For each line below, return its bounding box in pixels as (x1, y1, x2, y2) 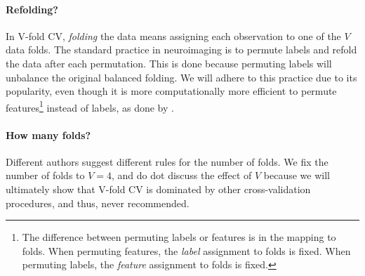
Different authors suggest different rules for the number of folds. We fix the (6, 154, 328, 169)
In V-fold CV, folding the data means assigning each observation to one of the (6, 28, 341, 43)
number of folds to (6, 168, 85, 183)
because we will (263, 168, 330, 183)
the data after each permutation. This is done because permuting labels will (6, 55, 332, 70)
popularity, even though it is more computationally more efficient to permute (6, 84, 337, 98)
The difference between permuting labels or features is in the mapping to (22, 230, 336, 244)
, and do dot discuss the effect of (112, 168, 252, 183)
